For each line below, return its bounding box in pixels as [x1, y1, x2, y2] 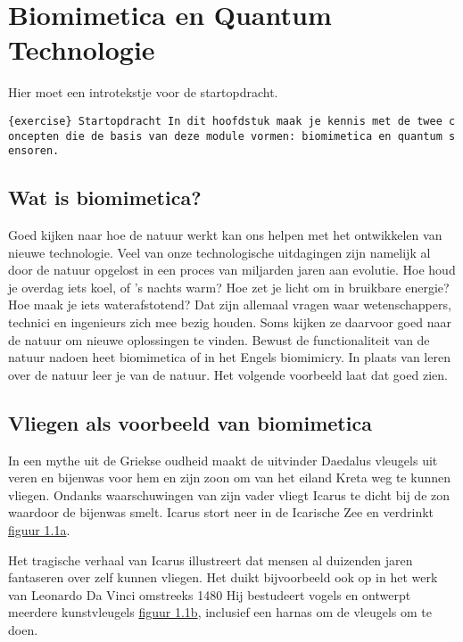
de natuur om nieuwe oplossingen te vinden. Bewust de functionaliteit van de [8, 330, 430, 349]
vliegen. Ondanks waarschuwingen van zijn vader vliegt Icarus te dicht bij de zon [8, 485, 451, 504]
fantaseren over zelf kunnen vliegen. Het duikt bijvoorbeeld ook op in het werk [8, 568, 438, 587]
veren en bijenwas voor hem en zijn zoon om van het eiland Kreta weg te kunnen [8, 468, 451, 487]
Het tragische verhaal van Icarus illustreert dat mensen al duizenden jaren [8, 550, 413, 569]
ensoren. [8, 144, 60, 158]
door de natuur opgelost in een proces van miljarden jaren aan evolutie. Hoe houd [8, 260, 456, 279]
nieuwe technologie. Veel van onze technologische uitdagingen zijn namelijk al [8, 243, 431, 261]
